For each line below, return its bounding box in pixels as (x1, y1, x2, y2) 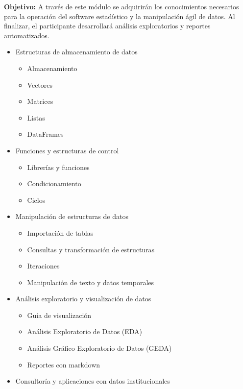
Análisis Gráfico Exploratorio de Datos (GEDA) (27, 343, 172, 353)
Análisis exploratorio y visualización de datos (15, 293, 151, 304)
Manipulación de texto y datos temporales (27, 277, 154, 287)
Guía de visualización (27, 310, 92, 320)
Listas (27, 112, 45, 122)
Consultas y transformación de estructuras (27, 244, 155, 254)
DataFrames (27, 129, 64, 139)
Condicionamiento (27, 178, 81, 189)
